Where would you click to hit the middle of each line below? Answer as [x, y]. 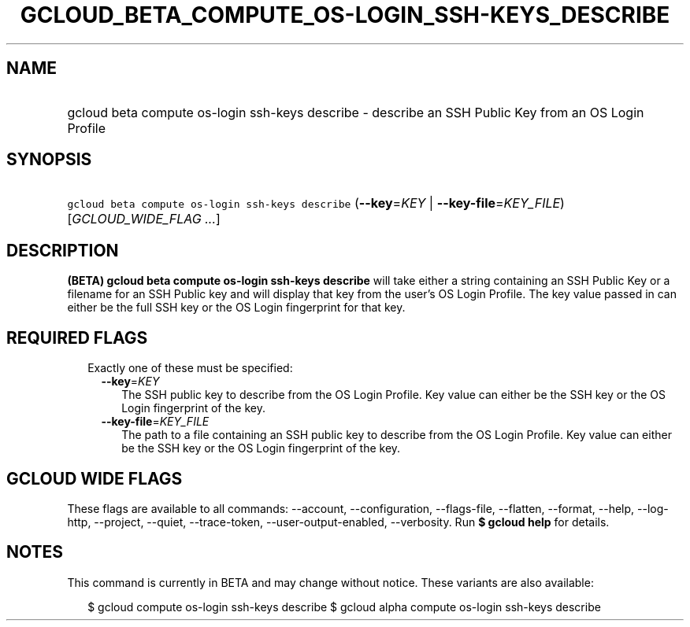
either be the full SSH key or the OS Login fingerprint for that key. [236, 308]
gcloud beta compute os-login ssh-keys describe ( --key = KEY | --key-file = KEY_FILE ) [316, 203]
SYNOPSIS [49, 160]
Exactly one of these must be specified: [190, 368]
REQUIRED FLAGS [77, 337]
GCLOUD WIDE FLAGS [95, 478]
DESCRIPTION [63, 250]
